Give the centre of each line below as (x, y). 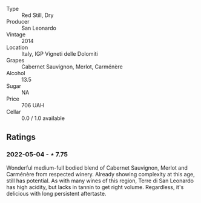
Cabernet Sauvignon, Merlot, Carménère (72, 67)
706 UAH (33, 105)
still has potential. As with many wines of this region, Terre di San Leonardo (100, 181)
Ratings (21, 137)
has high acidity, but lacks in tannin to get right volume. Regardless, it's (95, 187)
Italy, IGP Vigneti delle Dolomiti (60, 54)
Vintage (16, 35)
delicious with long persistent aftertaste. (56, 193)
